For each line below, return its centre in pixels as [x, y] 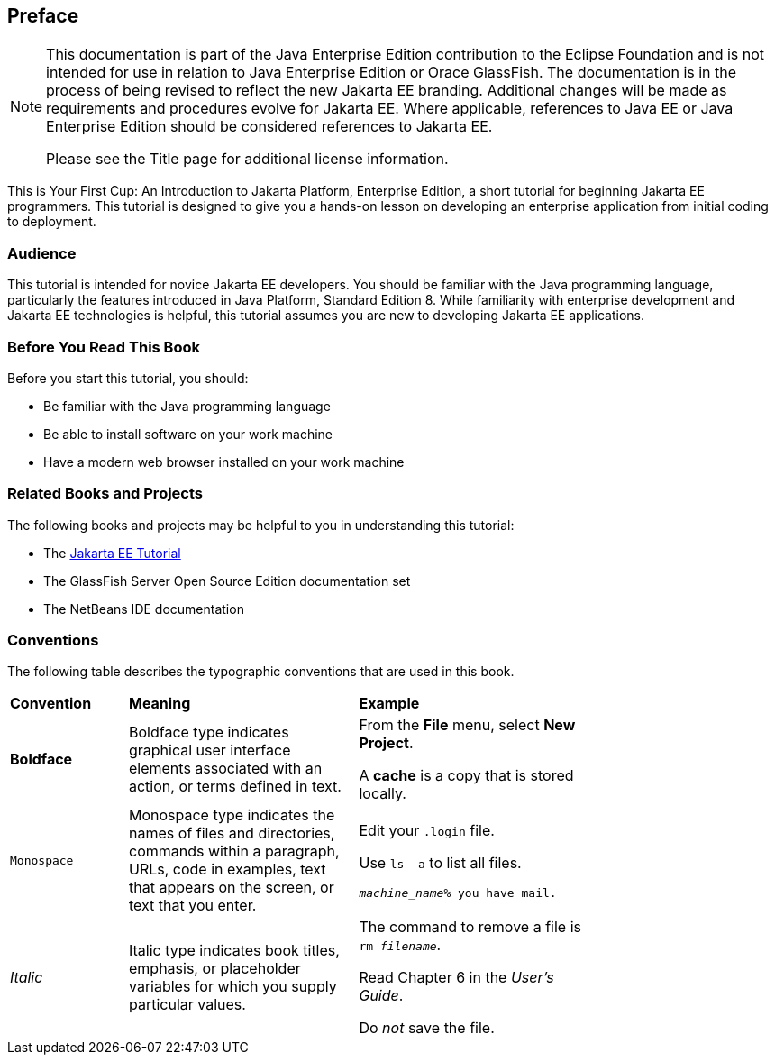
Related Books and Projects [105, 494]
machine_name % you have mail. [458, 893]
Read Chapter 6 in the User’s [456, 978]
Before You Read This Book [104, 347]
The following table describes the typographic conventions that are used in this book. [261, 672]
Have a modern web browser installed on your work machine [224, 462]
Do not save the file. [427, 1028]
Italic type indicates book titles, [234, 951]
